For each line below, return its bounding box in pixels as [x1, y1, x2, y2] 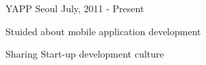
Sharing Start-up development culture [5, 47, 164, 61]
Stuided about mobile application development [5, 24, 201, 38]
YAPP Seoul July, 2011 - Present [5, 1, 144, 15]
